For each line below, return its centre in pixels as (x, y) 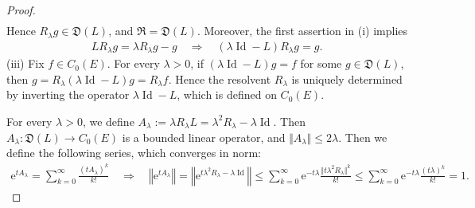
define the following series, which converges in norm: (134, 153)
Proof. (21, 10)
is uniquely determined (347, 78)
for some (321, 63)
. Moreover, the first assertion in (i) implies (302, 31)
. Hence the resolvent (220, 78)
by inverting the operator (68, 94)
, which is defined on (227, 94)
